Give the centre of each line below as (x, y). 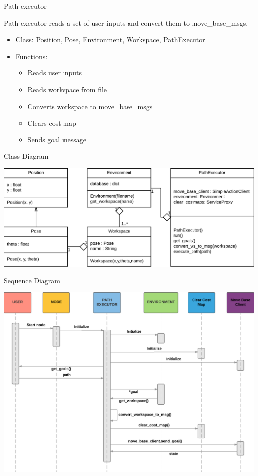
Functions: (32, 56)
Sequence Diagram (32, 280)
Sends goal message (57, 139)
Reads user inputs (55, 73)
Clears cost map (52, 123)
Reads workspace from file (67, 89)
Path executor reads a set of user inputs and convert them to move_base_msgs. (126, 23)
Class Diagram (26, 156)
